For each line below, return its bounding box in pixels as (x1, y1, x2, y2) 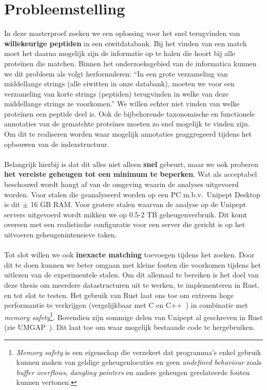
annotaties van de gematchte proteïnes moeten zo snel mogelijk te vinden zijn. (4, 118, 250, 129)
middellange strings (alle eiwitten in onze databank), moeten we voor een (4, 78, 235, 89)
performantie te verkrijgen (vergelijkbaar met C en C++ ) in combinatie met (4, 300, 248, 310)
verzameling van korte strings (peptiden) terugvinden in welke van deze (4, 88, 229, 99)
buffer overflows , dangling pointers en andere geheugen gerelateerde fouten (16, 366, 250, 377)
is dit (4, 199, 21, 210)
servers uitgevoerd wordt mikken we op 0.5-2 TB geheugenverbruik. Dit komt (4, 209, 247, 219)
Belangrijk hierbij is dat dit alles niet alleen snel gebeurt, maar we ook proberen (4, 158, 258, 169)
